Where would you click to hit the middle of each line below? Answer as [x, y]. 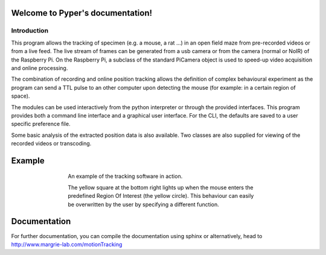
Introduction [30, 31]
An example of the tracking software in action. [125, 176]
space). [21, 96]
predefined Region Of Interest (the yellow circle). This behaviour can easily [161, 196]
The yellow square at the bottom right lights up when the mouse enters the [161, 187]
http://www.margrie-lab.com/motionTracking [67, 244]
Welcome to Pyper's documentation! [82, 13]
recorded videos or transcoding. [51, 143]
